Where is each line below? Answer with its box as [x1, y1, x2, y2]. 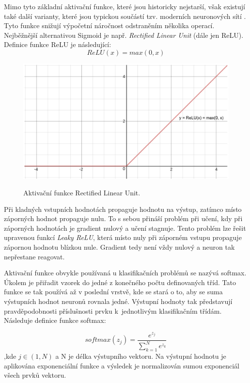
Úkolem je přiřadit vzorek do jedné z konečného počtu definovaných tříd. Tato [4, 277, 236, 287]
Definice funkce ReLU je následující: [4, 39, 111, 49]
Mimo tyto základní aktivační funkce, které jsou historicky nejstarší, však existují [4, 1, 245, 11]
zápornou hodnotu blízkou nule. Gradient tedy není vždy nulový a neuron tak [4, 242, 235, 252]
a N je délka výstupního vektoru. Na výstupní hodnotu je [55, 351, 226, 361]
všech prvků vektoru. [4, 370, 66, 380]
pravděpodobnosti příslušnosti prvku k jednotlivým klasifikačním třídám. [4, 305, 222, 316]
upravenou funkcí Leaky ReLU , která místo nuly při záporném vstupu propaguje [4, 232, 242, 242]
